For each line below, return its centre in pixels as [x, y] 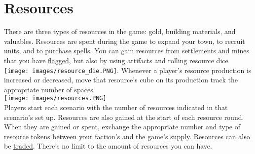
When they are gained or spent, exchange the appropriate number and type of [122, 127]
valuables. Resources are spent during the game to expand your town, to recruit [125, 41]
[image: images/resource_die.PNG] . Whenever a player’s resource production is [128, 70]
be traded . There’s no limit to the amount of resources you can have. [108, 146]
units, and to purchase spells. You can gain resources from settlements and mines [127, 51]
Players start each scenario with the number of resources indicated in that [116, 107]
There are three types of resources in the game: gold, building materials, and [120, 31]
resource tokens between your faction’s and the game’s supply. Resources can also [127, 136]
